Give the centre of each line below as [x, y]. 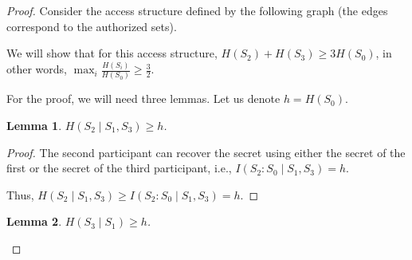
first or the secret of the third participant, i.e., [119, 168]
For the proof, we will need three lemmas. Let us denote [143, 98]
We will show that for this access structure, [112, 53]
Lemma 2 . [34, 221]
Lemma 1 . [34, 125]
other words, [37, 69]
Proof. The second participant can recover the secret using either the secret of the [206, 152]
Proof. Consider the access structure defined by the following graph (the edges [197, 10]
